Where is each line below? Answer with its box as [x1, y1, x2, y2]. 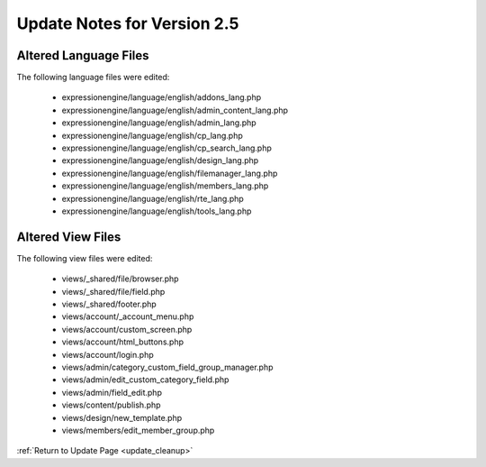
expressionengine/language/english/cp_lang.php [61, 130, 243, 141]
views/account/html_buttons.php [61, 336, 184, 347]
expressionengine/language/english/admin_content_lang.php [61, 105, 288, 115]
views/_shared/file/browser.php [61, 273, 179, 284]
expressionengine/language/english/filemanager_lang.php [61, 168, 278, 179]
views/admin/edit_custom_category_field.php [61, 374, 229, 385]
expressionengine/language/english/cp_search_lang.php [61, 142, 272, 153]
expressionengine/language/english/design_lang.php [61, 155, 259, 166]
